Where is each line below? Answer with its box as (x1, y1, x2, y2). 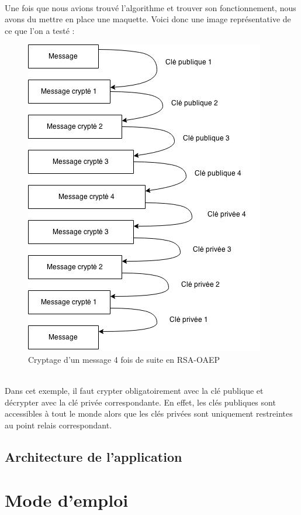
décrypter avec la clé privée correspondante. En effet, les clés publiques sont (5, 396, 276, 408)
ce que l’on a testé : (5, 24, 75, 36)
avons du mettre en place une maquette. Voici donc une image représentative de (5, 13, 291, 25)
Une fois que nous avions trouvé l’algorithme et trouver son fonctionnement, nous (5, 1, 296, 13)
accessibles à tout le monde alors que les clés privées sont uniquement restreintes (5, 407, 293, 420)
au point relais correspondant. (5, 418, 112, 431)
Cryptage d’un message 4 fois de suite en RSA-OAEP (28, 353, 220, 365)
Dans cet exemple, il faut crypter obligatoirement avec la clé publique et (5, 384, 264, 397)
